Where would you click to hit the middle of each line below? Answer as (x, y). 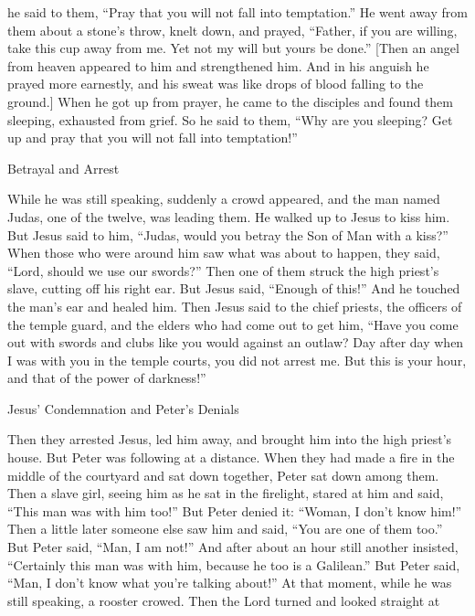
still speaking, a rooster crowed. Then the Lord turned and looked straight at (224, 600)
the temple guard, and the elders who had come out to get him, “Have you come (233, 324)
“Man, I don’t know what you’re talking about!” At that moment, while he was (230, 583)
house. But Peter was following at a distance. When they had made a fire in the (231, 457)
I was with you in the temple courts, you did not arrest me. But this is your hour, (237, 360)
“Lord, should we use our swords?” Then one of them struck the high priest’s (223, 270)
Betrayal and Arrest (63, 168)
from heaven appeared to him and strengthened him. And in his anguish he (218, 65)
